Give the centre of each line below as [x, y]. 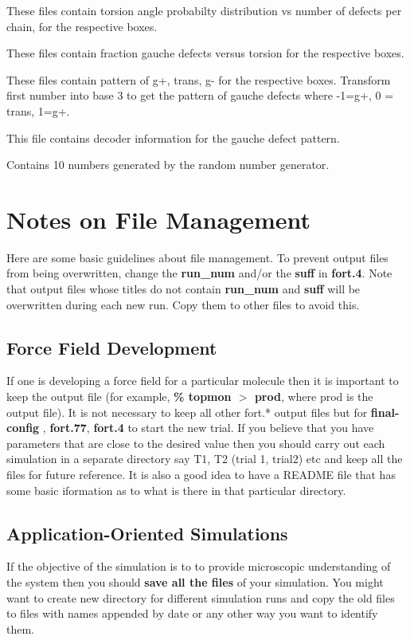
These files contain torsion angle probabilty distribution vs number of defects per [204, 10]
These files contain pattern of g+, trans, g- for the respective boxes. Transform [199, 79]
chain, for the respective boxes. [82, 26]
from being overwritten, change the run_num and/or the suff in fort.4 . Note [199, 273]
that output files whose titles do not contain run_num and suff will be [184, 289]
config [23, 428]
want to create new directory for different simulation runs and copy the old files [201, 597]
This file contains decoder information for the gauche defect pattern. [173, 137]
